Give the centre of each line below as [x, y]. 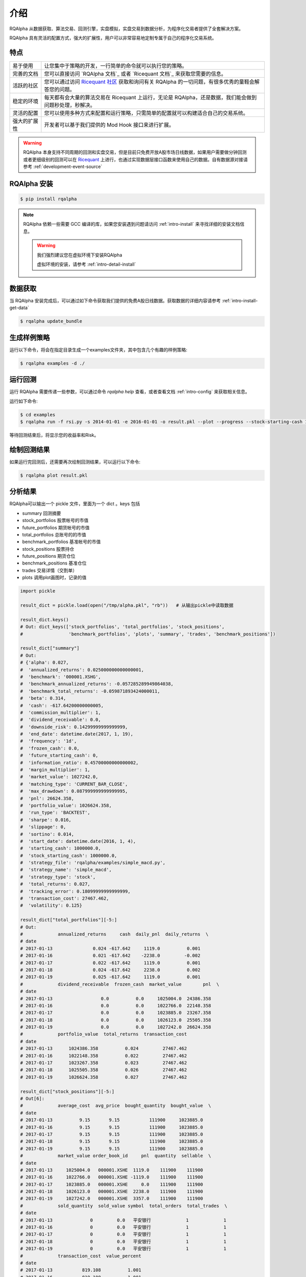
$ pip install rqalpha [48, 199]
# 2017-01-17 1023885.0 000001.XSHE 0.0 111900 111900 [112, 1184]
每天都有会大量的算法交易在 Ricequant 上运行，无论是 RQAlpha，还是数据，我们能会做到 [150, 97]
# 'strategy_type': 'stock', [58, 877]
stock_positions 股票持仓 [48, 549]
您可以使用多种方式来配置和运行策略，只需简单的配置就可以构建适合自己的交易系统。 [146, 113]
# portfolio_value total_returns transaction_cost [104, 1034]
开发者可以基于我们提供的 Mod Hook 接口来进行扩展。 [109, 125]
